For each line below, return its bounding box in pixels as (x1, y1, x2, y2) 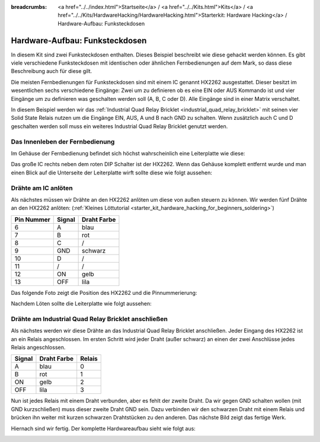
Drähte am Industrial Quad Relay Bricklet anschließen (11, 314, 168, 323)
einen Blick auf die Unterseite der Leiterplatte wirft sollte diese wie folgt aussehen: (11, 169, 213, 176)
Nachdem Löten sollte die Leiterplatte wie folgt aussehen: (11, 300, 152, 307)
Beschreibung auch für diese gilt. (11, 68, 92, 75)
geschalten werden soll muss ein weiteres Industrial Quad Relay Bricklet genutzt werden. (11, 122, 228, 130)
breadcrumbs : (11, 4, 47, 10)
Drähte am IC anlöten (11, 184, 73, 192)
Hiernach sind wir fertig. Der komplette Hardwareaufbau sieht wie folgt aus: (11, 425, 196, 432)
